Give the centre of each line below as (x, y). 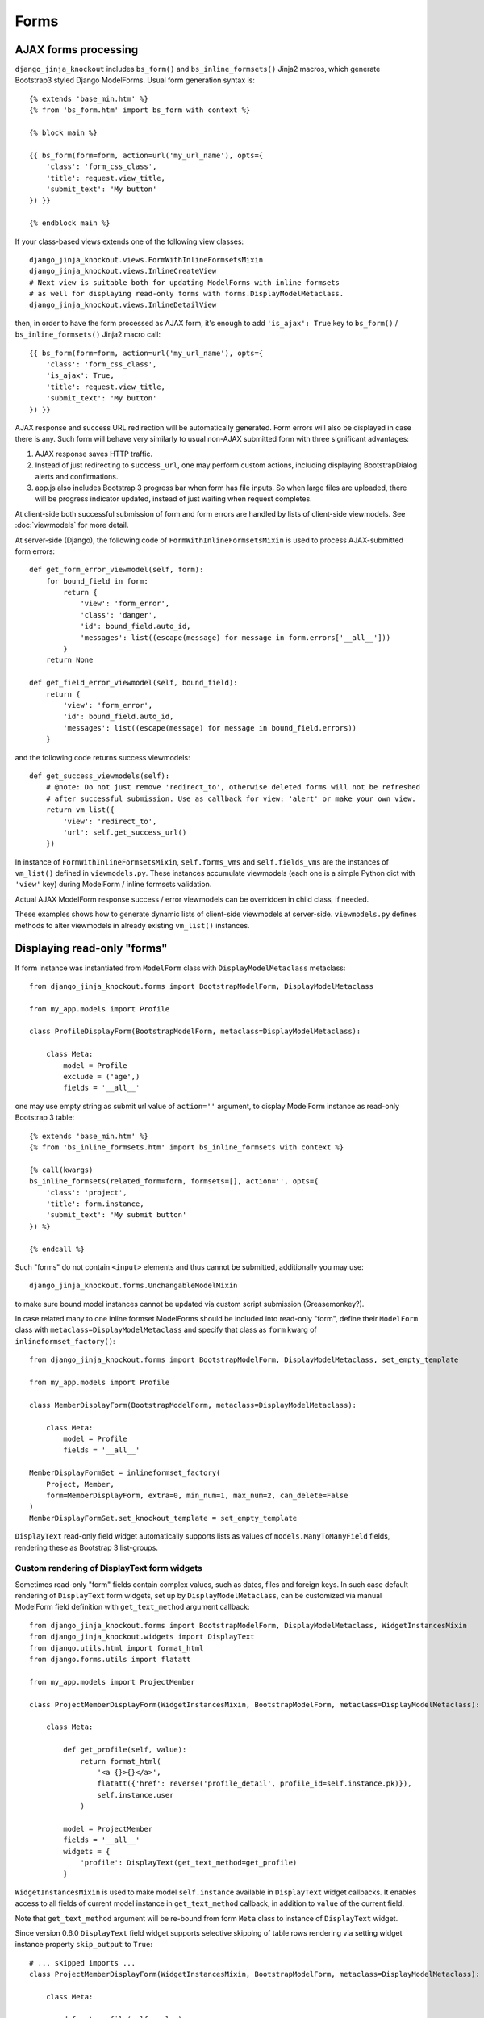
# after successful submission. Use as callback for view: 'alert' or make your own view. (231, 798)
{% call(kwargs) (61, 1170)
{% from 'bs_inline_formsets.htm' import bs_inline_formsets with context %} (187, 1147)
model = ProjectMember (108, 1829)
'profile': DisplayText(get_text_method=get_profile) (189, 1863)
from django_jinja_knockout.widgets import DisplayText (142, 1637)
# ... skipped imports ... (83, 1963)
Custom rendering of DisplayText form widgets (109, 1568)
